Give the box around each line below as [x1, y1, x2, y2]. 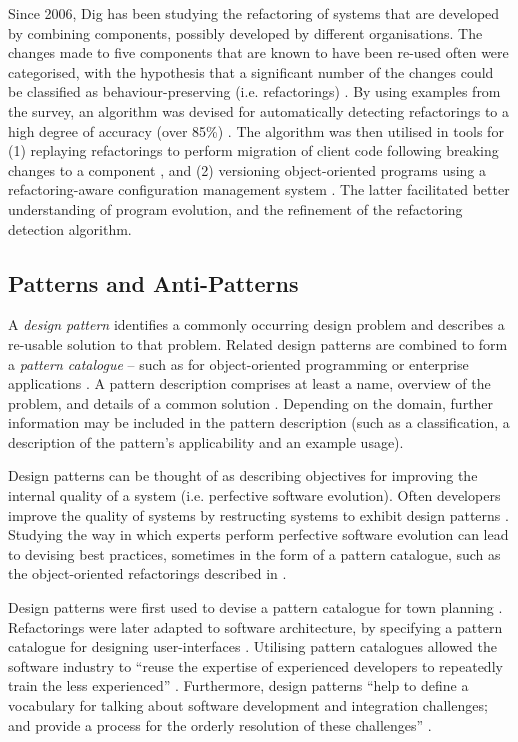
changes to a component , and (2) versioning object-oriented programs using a [8, 159, 487, 180]
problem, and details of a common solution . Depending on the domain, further [8, 392, 494, 413]
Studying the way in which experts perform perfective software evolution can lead [8, 524, 509, 545]
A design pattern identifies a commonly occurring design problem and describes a [8, 314, 505, 335]
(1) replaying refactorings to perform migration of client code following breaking [8, 140, 499, 161]
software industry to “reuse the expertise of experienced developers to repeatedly [8, 655, 503, 676]
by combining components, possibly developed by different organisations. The [8, 22, 483, 43]
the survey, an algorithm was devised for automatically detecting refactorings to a [8, 100, 510, 121]
